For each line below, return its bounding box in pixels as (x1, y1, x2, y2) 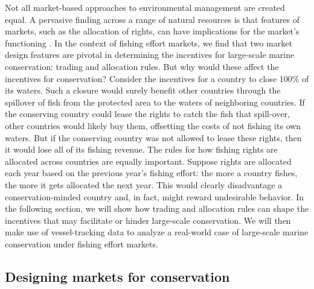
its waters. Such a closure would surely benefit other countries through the (5, 84, 281, 97)
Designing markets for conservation (5, 267, 230, 285)
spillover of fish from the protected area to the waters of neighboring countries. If (5, 95, 305, 108)
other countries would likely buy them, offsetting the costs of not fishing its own (5, 119, 301, 132)
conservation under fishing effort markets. (5, 237, 158, 250)
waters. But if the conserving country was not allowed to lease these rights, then (5, 131, 302, 144)
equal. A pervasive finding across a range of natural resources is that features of (5, 13, 300, 25)
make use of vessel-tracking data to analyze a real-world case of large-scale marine (5, 226, 309, 238)
